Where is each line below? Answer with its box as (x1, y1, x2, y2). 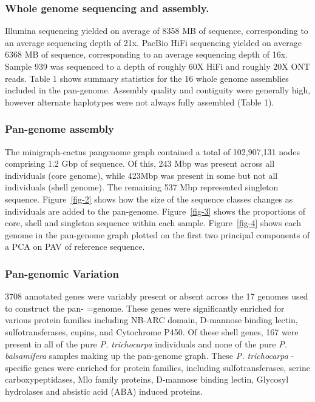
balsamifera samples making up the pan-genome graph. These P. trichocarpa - (5, 349, 294, 362)
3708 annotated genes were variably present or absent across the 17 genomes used (5, 290, 308, 303)
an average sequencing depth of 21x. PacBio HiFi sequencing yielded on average (5, 36, 302, 49)
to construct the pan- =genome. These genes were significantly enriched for (5, 301, 285, 314)
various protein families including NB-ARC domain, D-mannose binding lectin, (5, 313, 298, 326)
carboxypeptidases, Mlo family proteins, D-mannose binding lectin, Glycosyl (5, 373, 289, 386)
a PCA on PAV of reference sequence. (5, 240, 145, 253)
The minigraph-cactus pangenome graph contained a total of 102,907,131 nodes (5, 145, 300, 158)
